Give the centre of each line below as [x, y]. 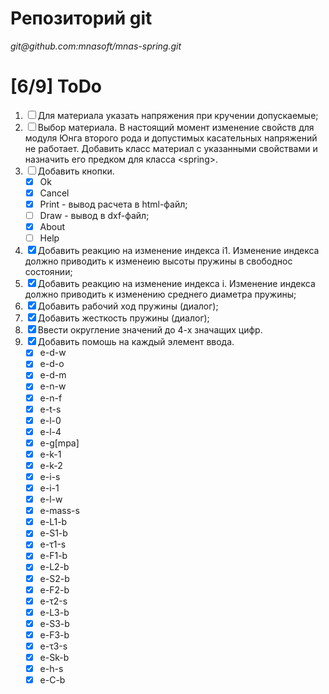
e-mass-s [59, 511]
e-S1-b [53, 533]
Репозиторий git [81, 18]
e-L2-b [54, 567]
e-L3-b [54, 612]
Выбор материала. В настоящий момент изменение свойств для [176, 127]
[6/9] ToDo [56, 86]
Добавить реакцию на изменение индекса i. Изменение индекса [176, 284]
